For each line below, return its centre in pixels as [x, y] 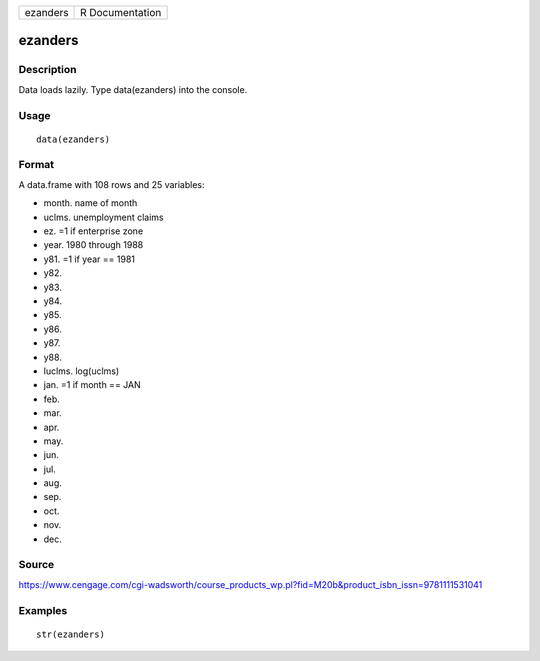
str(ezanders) [70, 634]
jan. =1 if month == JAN [92, 385]
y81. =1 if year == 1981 [89, 259]
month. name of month [90, 203]
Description [47, 70]
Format [36, 165]
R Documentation [121, 12]
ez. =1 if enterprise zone [93, 231]
